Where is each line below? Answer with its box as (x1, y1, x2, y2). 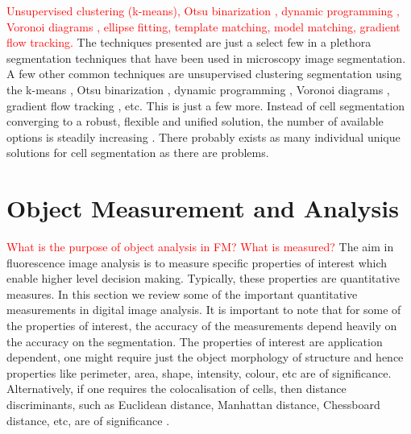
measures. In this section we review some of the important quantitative (6, 285, 358, 302)
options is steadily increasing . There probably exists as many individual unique (6, 128, 401, 145)
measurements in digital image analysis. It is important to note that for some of (6, 301, 401, 318)
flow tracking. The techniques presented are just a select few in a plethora (6, 34, 372, 51)
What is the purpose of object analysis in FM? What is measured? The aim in (6, 238, 394, 255)
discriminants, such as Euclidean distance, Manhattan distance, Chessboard (6, 396, 380, 412)
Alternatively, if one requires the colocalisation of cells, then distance (6, 380, 347, 397)
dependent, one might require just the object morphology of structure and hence (6, 349, 404, 366)
